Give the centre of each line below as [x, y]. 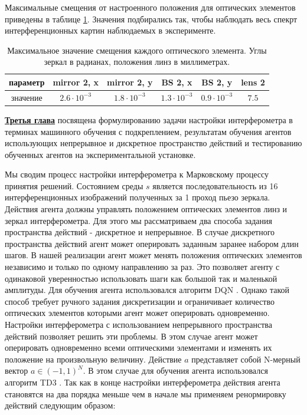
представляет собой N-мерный [246, 359]
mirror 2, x [76, 82]
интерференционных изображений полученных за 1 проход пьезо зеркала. [138, 197]
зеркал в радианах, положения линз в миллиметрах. [137, 62]
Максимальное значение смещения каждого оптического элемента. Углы [137, 50]
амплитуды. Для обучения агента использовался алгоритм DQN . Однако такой [147, 290]
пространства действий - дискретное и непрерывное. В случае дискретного [140, 232]
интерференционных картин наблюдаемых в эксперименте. [110, 30]
